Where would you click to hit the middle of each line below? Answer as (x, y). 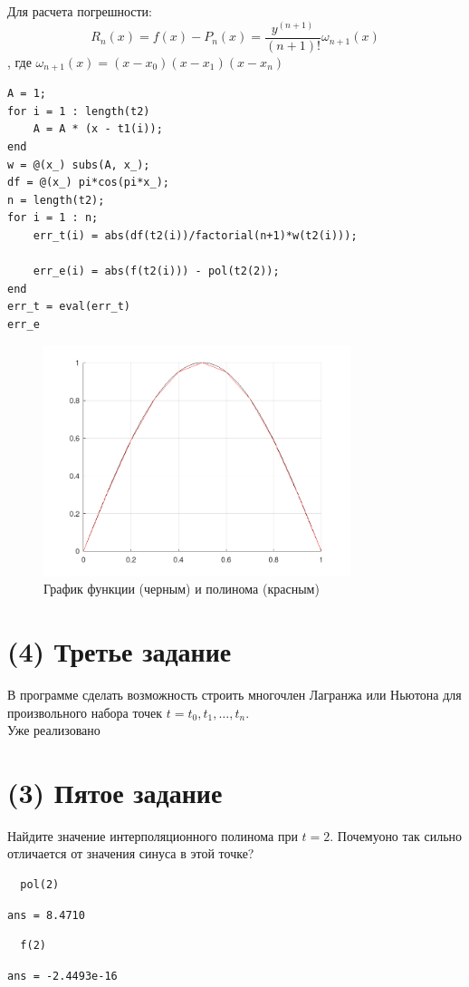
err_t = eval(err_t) (69, 307)
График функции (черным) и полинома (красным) (182, 589)
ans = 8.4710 (46, 915)
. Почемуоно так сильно (396, 835)
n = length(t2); (56, 200)
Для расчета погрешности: (80, 11)
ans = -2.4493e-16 (62, 976)
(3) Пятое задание (115, 792)
